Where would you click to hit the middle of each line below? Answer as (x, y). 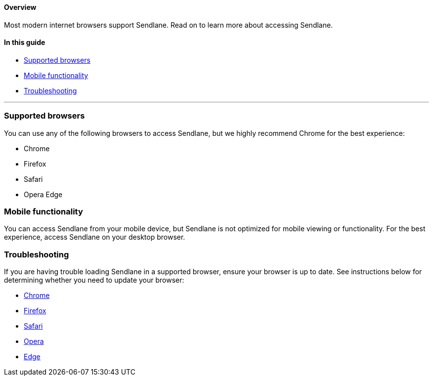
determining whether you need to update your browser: (94, 280)
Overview (20, 7)
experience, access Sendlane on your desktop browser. (95, 237)
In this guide (25, 42)
